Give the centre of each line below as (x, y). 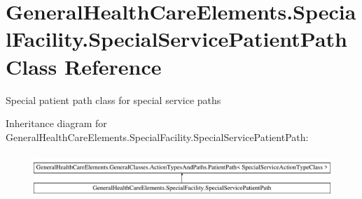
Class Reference (84, 66)
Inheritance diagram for (56, 123)
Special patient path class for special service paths (113, 99)
